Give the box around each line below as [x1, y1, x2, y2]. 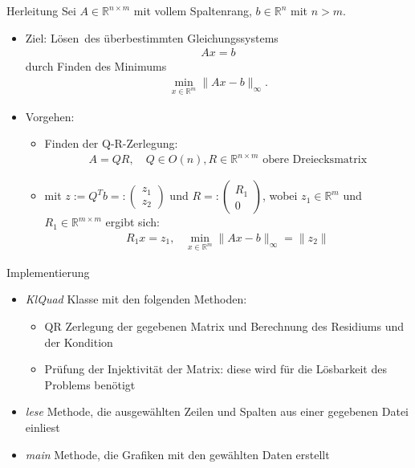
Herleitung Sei [6, 2, 76, 18]
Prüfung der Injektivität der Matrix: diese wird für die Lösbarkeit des [44, 360, 387, 377]
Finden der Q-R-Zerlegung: [44, 135, 178, 152]
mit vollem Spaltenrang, [133, 2, 252, 18]
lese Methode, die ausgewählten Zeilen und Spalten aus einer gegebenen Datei [25, 403, 409, 420]
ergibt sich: [105, 214, 160, 230]
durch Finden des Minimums [25, 58, 167, 75]
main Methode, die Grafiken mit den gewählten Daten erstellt [25, 446, 330, 462]
